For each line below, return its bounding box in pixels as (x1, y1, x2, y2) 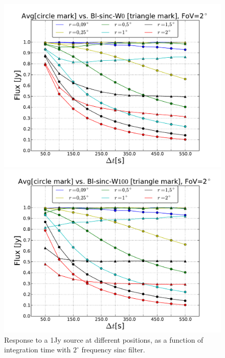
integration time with (4, 344, 71, 355)
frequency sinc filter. (81, 344, 145, 355)
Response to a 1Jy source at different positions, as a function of (4, 334, 204, 345)
